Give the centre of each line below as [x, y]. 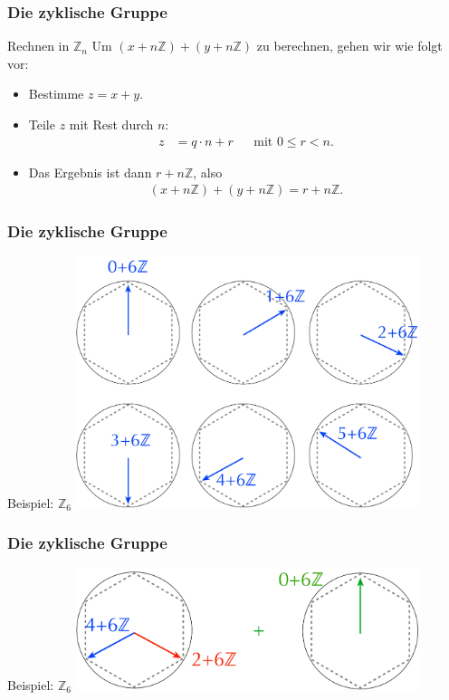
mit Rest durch [111, 124]
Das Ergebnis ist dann [90, 172]
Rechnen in [38, 46]
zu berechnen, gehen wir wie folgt [349, 46]
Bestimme [56, 94]
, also [208, 172]
